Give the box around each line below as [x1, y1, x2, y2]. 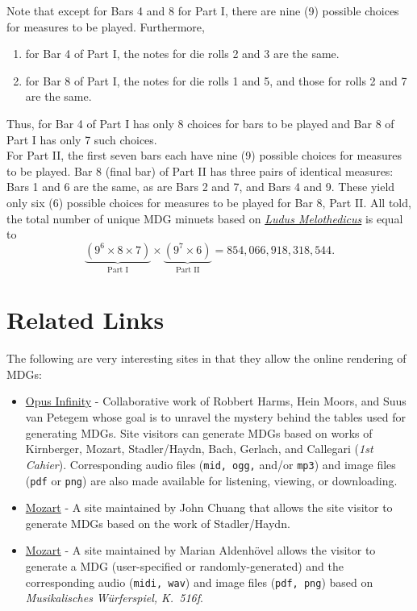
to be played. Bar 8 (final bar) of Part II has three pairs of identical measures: [6, 162, 394, 179]
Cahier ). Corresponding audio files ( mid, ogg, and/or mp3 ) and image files [25, 455, 396, 472]
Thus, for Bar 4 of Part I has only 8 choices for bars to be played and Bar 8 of [6, 114, 394, 131]
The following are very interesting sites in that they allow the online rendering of [6, 350, 407, 367]
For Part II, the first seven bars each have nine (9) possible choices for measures [6, 147, 402, 164]
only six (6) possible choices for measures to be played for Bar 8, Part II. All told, [6, 193, 411, 210]
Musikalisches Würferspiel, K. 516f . [25, 589, 203, 606]
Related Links [6, 303, 165, 336]
